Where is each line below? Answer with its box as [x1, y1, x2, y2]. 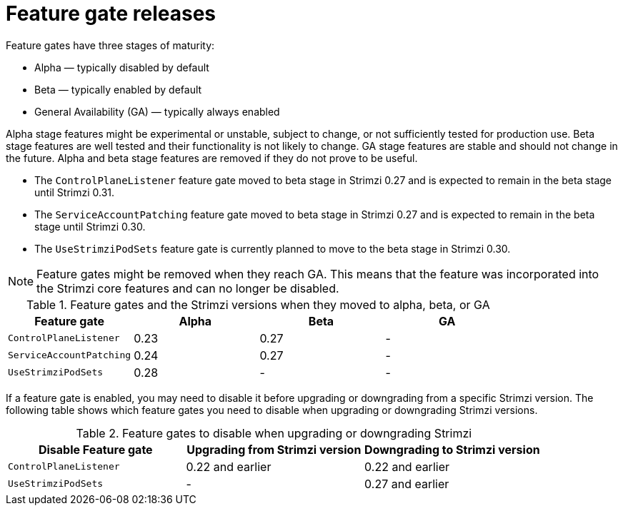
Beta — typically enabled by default [34, 83, 202, 96]
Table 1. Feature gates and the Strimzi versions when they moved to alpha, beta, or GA [26, 297, 490, 312]
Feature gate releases [6, 1, 216, 26]
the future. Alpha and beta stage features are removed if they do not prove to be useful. [6, 151, 418, 164]
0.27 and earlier [364, 476, 449, 491]
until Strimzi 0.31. [34, 186, 115, 198]
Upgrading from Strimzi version [186, 442, 362, 457]
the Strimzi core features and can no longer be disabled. [36, 280, 339, 295]
